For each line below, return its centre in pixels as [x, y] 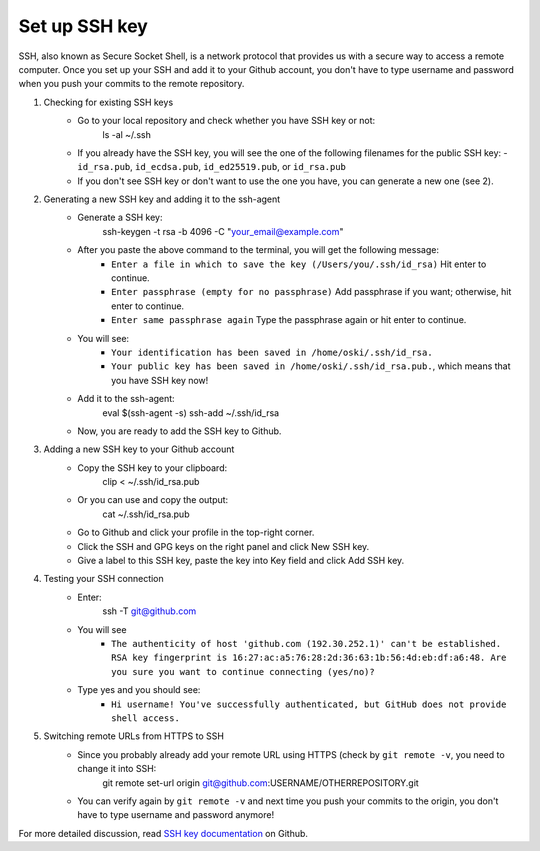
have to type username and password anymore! [176, 815]
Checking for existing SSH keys [108, 102]
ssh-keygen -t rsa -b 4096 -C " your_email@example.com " [223, 231]
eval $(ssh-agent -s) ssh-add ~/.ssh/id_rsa [191, 412]
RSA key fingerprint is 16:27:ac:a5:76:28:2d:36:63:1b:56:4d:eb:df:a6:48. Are [309, 658]
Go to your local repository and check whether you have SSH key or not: [226, 121]
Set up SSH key [83, 26]
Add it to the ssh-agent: [126, 399]
